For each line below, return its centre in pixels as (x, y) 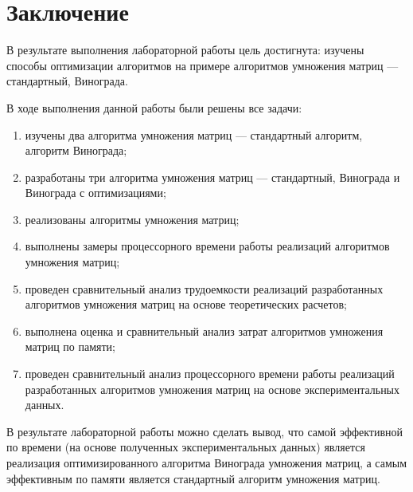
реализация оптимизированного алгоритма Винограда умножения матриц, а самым (207, 462)
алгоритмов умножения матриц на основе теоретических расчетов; (186, 304)
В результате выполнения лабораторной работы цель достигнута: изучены (185, 50)
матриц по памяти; (70, 346)
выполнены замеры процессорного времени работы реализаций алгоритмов (207, 246)
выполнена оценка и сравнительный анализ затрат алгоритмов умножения (204, 331)
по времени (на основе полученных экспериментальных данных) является (186, 447)
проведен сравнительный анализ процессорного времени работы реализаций (210, 374)
